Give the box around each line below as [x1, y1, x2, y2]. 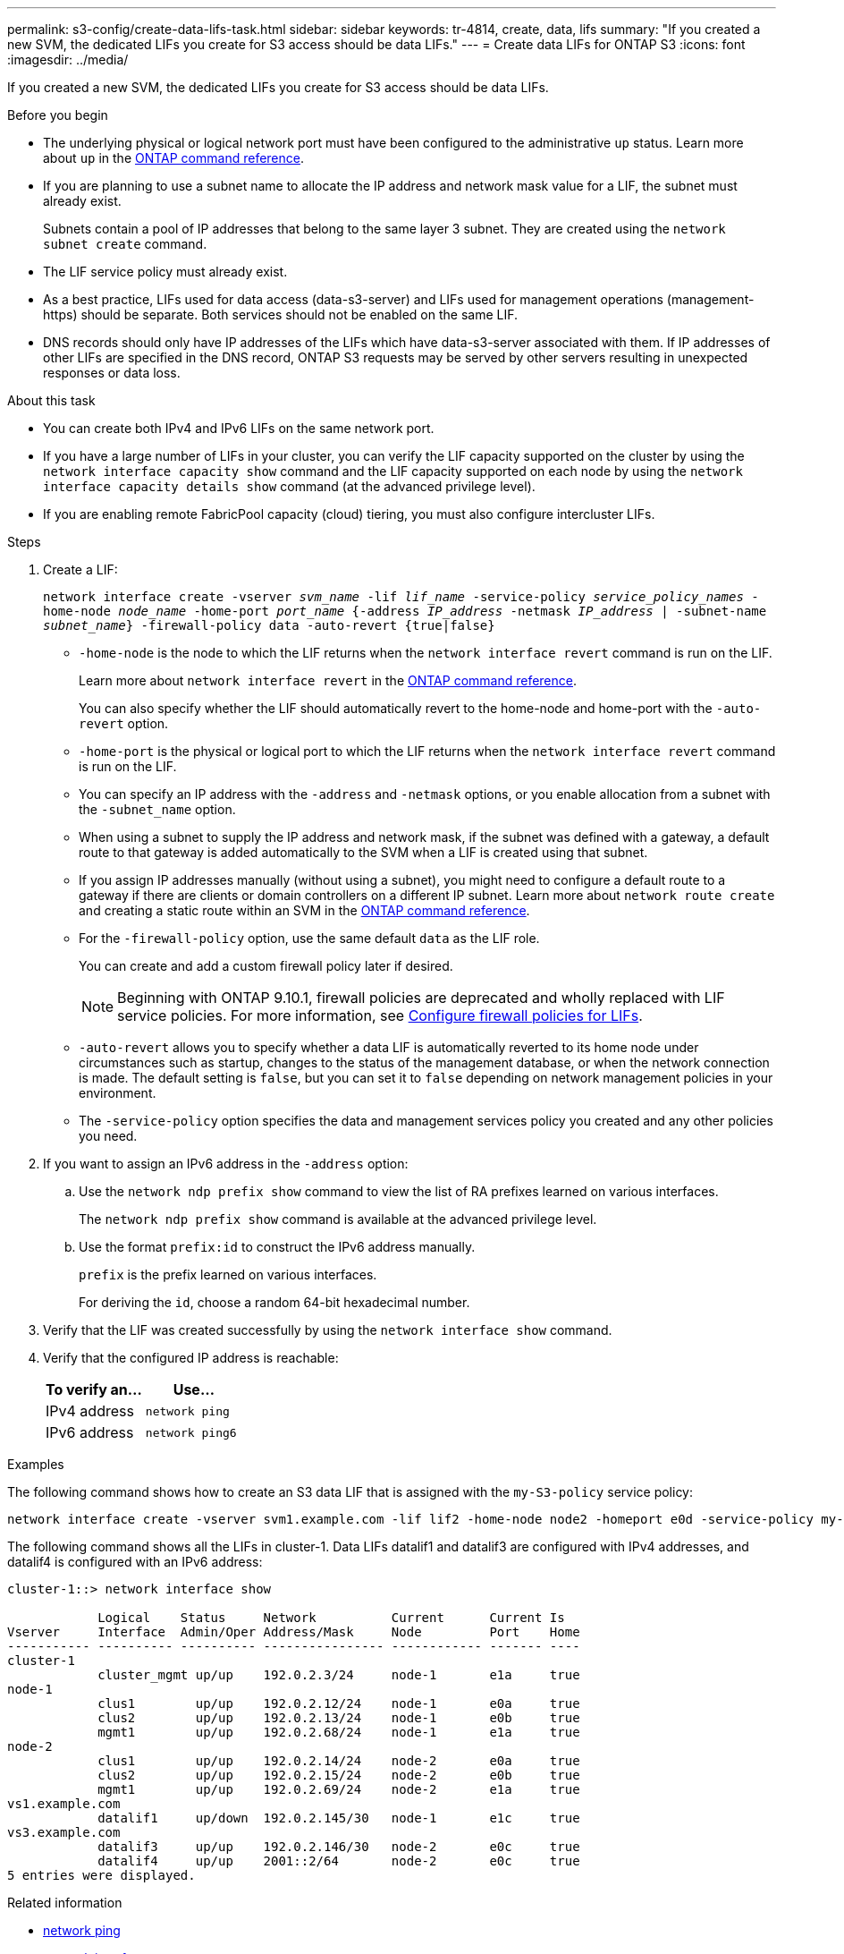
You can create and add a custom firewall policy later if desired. [79, 958, 453, 973]
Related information [7, 1895, 122, 1910]
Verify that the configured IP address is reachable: [43, 1350, 339, 1365]
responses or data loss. [43, 365, 181, 380]
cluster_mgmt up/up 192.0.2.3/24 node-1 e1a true [97, 1668, 580, 1682]
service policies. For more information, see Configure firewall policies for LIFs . [117, 1007, 643, 1024]
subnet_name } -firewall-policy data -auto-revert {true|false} [43, 618, 495, 633]
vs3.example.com [7, 1825, 121, 1839]
